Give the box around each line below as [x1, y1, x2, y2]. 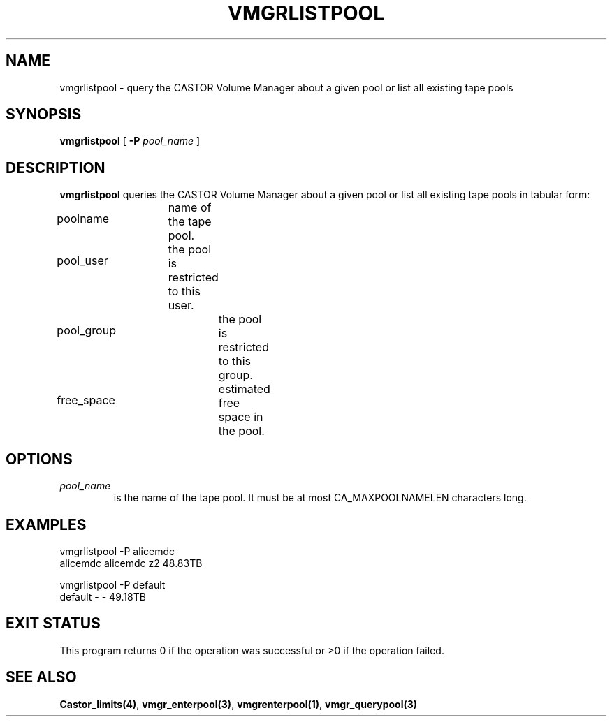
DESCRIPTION [6, 159, 105, 177]
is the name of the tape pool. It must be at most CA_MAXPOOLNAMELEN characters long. [113, 492, 527, 504]
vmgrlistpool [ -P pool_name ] [59, 135, 201, 147]
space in [218, 410, 263, 425]
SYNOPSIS [6, 105, 82, 124]
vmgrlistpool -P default [59, 578, 166, 591]
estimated [218, 382, 270, 397]
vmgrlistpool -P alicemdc [59, 545, 175, 557]
